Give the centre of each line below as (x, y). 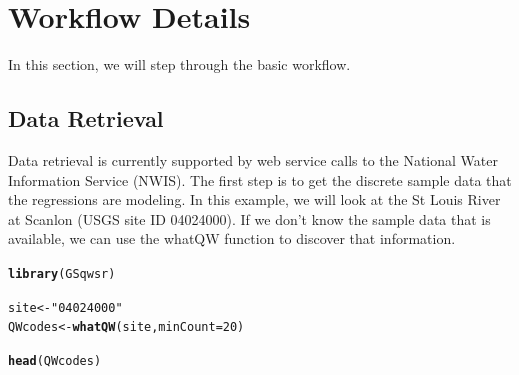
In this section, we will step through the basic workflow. (179, 64)
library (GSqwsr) (62, 273)
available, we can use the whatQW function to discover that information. (232, 238)
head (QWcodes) (55, 360)
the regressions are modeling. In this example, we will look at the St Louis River (254, 199)
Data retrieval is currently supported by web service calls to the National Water (253, 159)
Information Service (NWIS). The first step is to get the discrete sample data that (260, 179)
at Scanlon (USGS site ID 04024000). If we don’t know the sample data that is (249, 218)
